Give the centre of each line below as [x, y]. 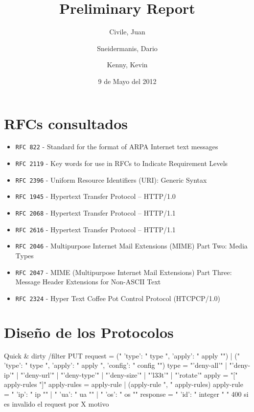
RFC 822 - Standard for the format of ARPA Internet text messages [117, 147]
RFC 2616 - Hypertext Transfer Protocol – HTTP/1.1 [95, 229]
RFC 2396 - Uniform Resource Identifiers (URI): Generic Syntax [111, 179]
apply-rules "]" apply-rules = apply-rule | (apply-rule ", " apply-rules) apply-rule [124, 384]
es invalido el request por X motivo [57, 403]
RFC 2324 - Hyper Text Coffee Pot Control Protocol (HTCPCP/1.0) [118, 298]
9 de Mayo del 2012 [127, 81]
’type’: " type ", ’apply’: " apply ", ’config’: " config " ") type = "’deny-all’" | [115, 365]
